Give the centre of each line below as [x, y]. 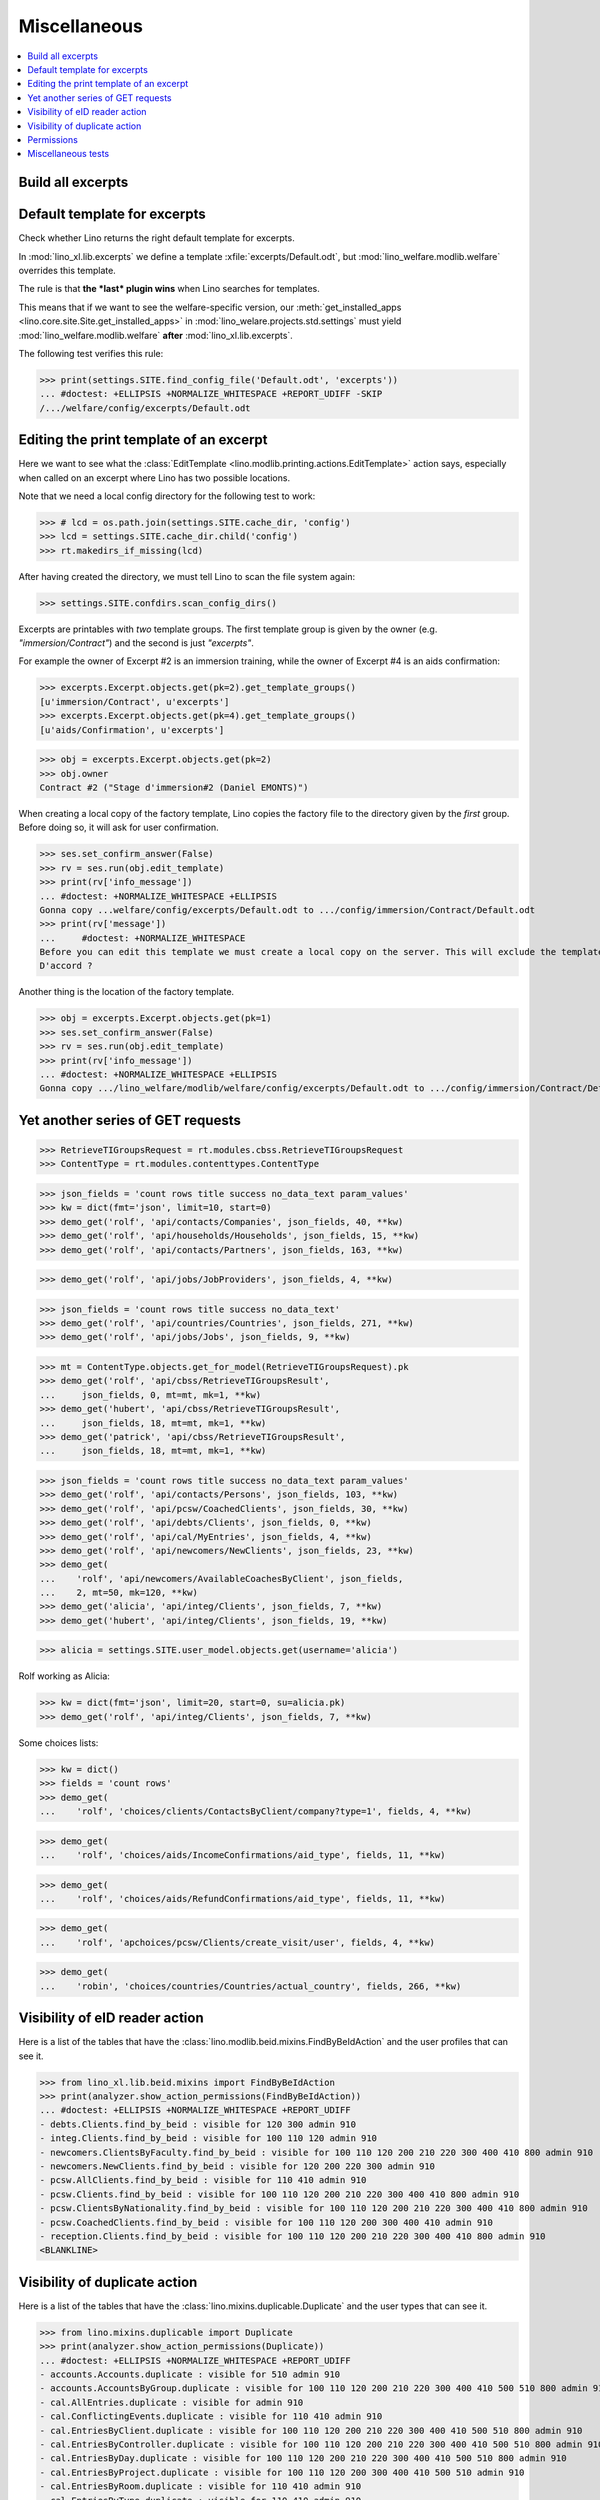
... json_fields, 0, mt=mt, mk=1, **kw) [150, 1394]
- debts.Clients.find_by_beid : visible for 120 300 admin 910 [198, 2124]
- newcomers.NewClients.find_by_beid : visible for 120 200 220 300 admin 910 [237, 2166]
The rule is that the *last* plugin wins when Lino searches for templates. [169, 289]
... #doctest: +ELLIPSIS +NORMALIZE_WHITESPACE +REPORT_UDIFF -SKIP [211, 394]
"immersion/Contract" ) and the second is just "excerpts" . [136, 643]
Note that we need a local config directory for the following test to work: [167, 496]
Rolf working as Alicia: [64, 1676]
